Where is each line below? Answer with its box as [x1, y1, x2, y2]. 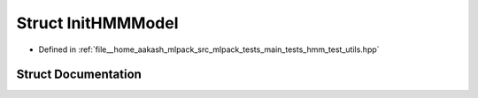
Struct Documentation [16, 67, 142, 82]
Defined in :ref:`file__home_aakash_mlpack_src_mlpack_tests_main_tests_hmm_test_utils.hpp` [38, 44, 380, 55]
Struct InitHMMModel [16, 13, 179, 33]
